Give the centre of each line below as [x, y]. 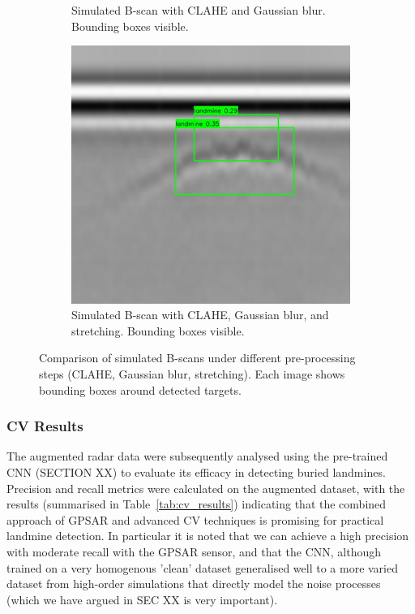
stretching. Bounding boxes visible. [158, 330]
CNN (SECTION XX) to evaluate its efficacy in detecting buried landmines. [196, 472]
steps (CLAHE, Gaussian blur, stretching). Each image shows [192, 374]
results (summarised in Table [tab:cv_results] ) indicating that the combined [197, 504]
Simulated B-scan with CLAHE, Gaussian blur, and [200, 315]
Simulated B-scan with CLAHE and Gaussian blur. [199, 10]
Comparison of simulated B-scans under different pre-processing [197, 358]
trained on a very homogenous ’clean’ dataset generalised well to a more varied [202, 567]
